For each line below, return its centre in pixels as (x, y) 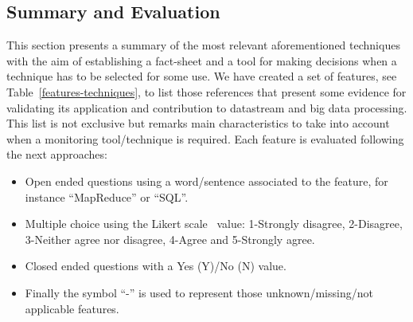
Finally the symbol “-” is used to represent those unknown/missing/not (199, 292)
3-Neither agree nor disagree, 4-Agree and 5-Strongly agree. (170, 239)
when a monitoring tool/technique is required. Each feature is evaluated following (205, 138)
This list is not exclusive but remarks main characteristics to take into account (198, 123)
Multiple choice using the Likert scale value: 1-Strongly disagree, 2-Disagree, (214, 224)
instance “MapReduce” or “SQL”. (107, 196)
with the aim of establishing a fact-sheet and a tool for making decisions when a (202, 60)
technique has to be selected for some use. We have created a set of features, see (202, 76)
